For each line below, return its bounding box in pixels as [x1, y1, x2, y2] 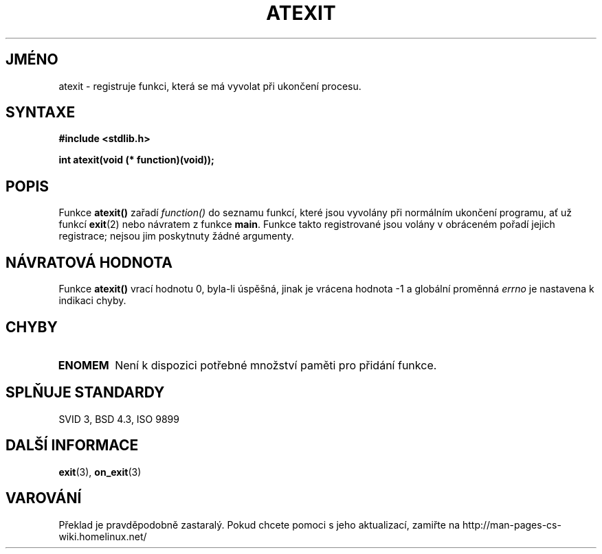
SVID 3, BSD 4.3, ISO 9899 [58, 413, 179, 425]
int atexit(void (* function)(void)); [58, 154, 214, 166]
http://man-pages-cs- [462, 518, 561, 531]
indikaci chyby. [58, 295, 126, 307]
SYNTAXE [5, 104, 76, 122]
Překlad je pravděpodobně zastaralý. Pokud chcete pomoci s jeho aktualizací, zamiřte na [58, 518, 460, 531]
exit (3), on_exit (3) [58, 465, 142, 478]
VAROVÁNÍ [5, 489, 82, 507]
